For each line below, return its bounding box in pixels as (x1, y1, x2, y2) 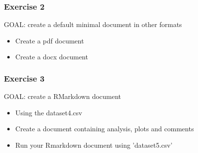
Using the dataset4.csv (15, 107, 82, 117)
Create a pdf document (15, 35, 84, 45)
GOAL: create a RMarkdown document (4, 91, 122, 101)
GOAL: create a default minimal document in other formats (4, 19, 182, 29)
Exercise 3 (4, 72, 45, 84)
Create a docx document (15, 52, 88, 62)
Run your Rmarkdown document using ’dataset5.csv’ (15, 140, 173, 150)
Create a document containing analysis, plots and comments (15, 124, 194, 134)
